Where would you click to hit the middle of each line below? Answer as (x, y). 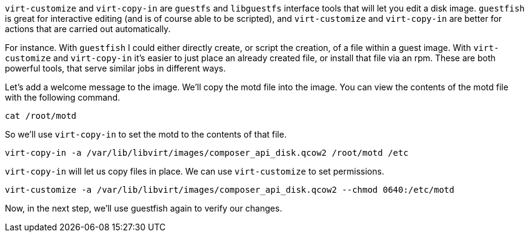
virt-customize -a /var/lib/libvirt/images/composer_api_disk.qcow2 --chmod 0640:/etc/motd (230, 190)
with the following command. (62, 97)
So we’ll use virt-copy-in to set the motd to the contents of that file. (146, 134)
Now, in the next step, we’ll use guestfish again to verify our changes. (144, 208)
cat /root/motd (41, 116)
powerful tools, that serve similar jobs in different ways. (115, 68)
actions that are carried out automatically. (88, 29)
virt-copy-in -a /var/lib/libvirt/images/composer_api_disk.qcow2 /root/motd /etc (207, 153)
